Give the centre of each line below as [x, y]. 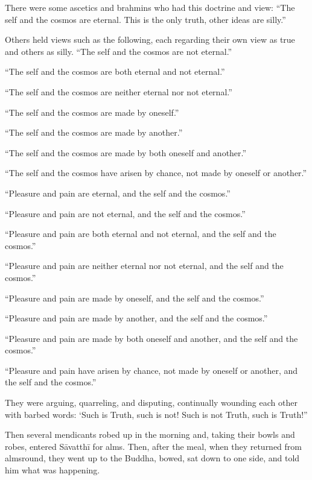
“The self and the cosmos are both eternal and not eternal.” [115, 71]
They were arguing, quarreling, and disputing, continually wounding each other [151, 403]
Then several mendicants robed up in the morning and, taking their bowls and [150, 434]
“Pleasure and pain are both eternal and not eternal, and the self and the [141, 234]
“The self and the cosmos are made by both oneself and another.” [126, 152]
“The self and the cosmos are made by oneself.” [92, 112]
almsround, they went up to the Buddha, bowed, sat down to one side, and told [152, 458]
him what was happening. [53, 470]
